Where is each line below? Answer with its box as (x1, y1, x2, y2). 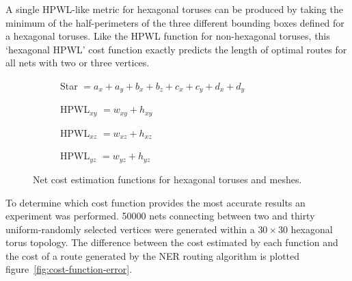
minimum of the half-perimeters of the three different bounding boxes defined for (5, 15, 344, 29)
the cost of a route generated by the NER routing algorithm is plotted (5, 248, 300, 263)
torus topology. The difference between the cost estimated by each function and (5, 235, 338, 250)
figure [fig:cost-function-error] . (5, 262, 133, 276)
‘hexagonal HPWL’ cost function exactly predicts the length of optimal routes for (5, 42, 347, 56)
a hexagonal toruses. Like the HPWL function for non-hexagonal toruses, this (5, 29, 330, 43)
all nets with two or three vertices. (5, 55, 150, 70)
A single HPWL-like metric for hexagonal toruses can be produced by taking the (5, 2, 343, 16)
